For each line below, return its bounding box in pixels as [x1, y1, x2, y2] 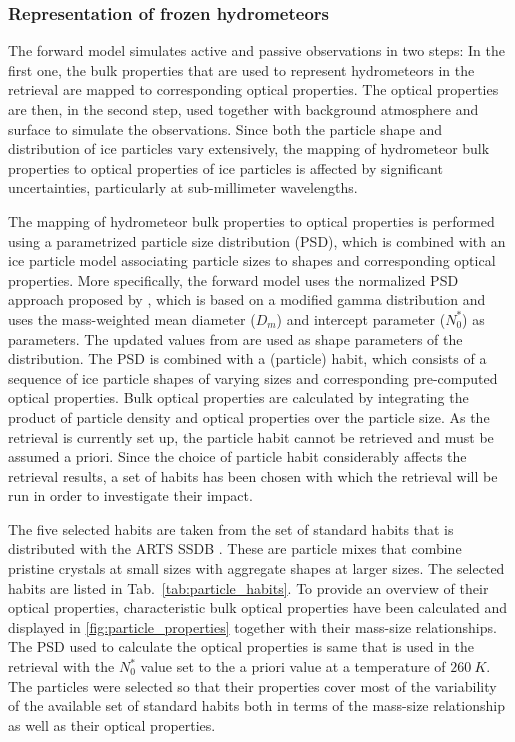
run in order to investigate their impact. [8, 485, 253, 506]
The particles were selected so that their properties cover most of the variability [8, 675, 497, 696]
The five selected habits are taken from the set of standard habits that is [8, 518, 454, 539]
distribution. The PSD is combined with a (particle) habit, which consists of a [8, 348, 487, 369]
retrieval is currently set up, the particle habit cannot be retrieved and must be [8, 426, 494, 447]
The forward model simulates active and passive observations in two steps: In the [8, 40, 505, 61]
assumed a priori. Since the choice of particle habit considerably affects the [8, 446, 467, 467]
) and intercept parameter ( [276, 308, 446, 329]
